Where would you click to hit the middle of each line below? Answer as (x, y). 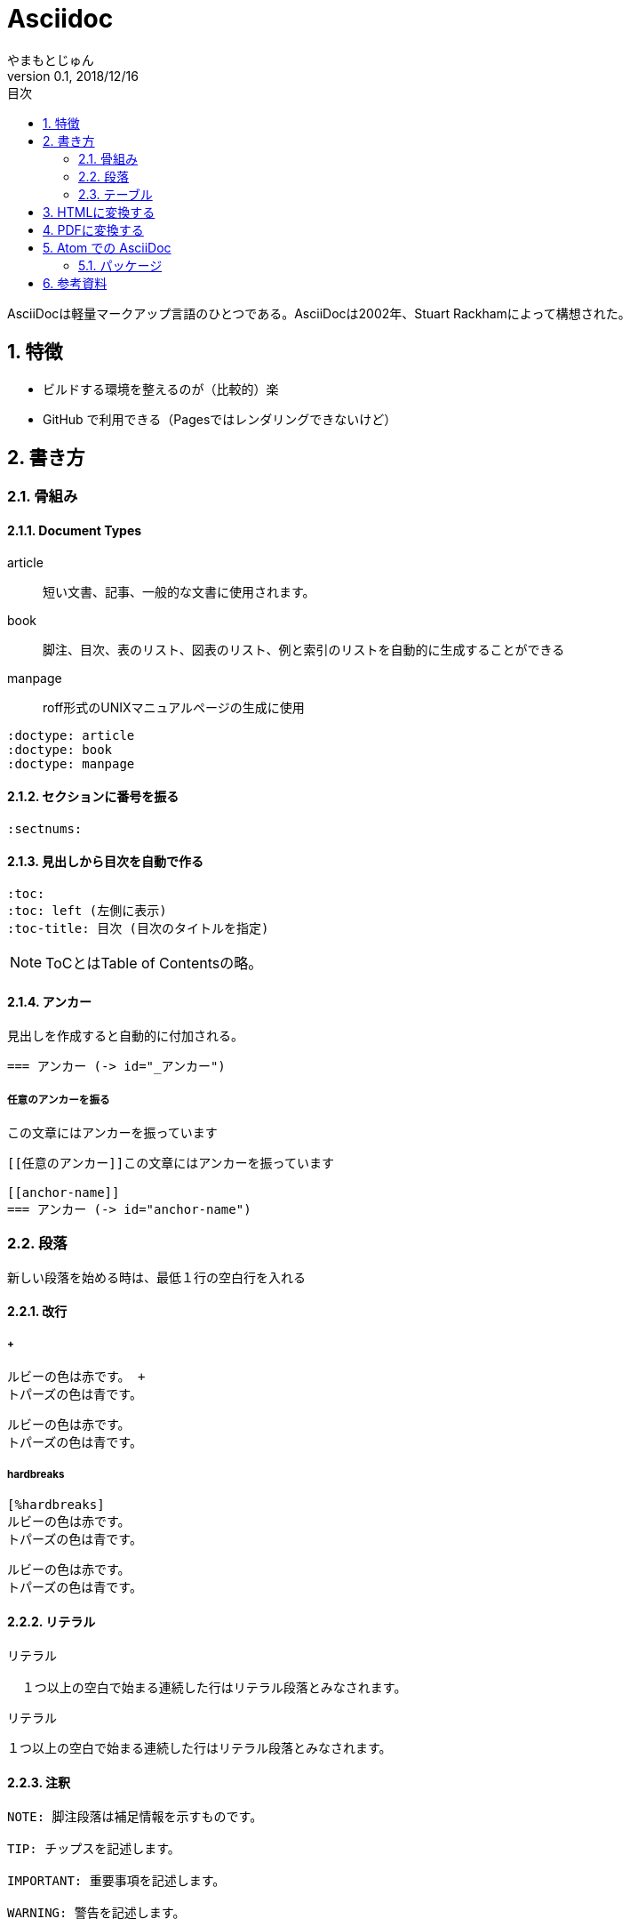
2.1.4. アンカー (49, 1001)
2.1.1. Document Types (75, 531)
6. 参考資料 (75, 283)
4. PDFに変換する (93, 229)
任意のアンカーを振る (59, 1100)
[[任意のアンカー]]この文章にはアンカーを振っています (171, 1164)
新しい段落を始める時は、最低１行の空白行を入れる (156, 1277)
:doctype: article (71, 735)
